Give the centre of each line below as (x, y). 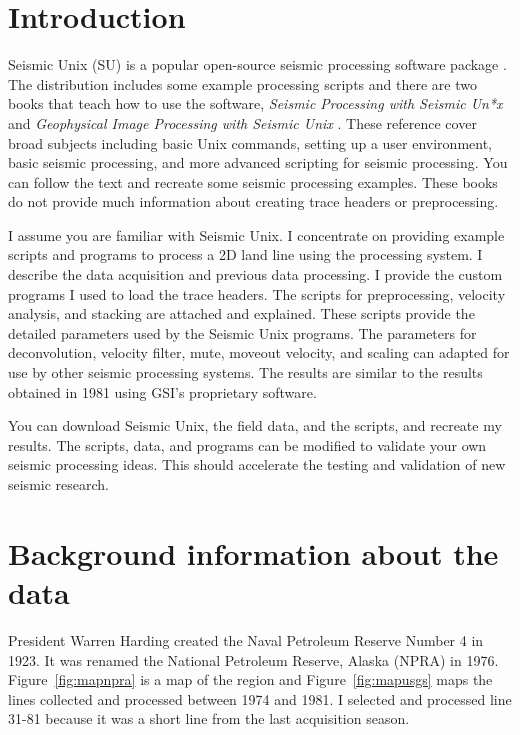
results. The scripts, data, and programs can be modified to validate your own (247, 444)
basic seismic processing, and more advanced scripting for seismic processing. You (258, 162)
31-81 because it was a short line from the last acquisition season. (209, 718)
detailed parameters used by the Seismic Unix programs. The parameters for (242, 332)
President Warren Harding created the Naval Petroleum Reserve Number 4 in (246, 639)
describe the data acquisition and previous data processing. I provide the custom (255, 274)
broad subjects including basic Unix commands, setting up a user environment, (250, 142)
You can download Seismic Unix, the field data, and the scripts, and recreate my (255, 425)
